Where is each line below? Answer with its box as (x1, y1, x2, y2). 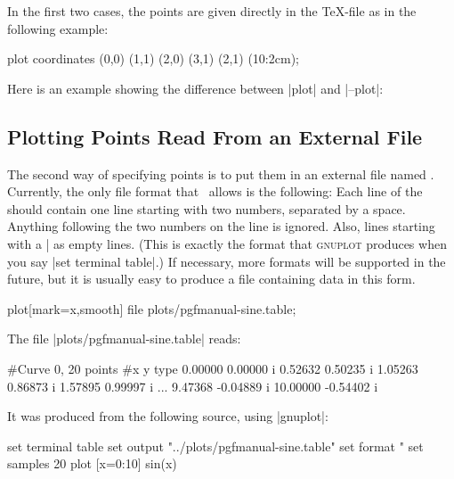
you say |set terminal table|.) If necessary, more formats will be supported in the (7, 252, 446, 270)
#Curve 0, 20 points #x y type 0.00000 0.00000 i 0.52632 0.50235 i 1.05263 (7, 359, 418, 377)
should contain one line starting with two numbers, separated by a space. (7, 199, 406, 218)
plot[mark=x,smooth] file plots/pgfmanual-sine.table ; (7, 299, 296, 318)
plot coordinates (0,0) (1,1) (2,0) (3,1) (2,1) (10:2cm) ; (7, 49, 299, 68)
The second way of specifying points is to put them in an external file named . (7, 164, 434, 183)
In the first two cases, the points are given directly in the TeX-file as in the (7, 2, 417, 20)
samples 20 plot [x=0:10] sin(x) (7, 454, 177, 473)
